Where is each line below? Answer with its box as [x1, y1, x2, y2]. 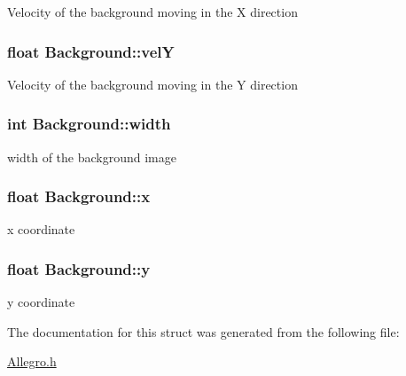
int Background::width [7, 113, 171, 135]
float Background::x [7, 185, 151, 208]
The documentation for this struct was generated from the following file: [7, 322, 400, 341]
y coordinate [7, 293, 75, 311]
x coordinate [7, 220, 75, 239]
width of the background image [7, 147, 177, 166]
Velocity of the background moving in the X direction [7, 3, 298, 20]
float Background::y [7, 257, 151, 279]
